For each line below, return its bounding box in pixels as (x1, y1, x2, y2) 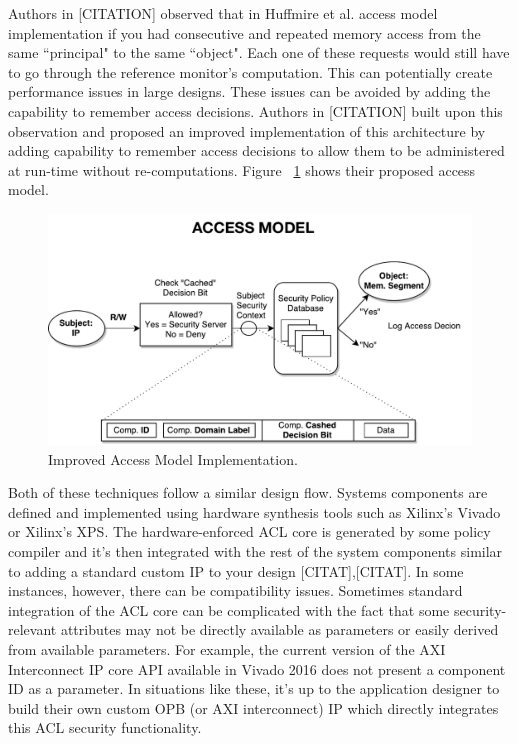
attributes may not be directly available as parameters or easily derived (60, 619, 499, 640)
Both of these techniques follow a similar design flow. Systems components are (8, 482, 488, 503)
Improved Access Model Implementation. (48, 448, 298, 469)
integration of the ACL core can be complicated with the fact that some (8, 599, 450, 620)
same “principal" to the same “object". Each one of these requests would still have (8, 42, 510, 63)
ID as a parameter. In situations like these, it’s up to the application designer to (8, 678, 500, 699)
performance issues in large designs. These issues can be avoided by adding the (8, 81, 491, 102)
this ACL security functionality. (8, 717, 202, 738)
